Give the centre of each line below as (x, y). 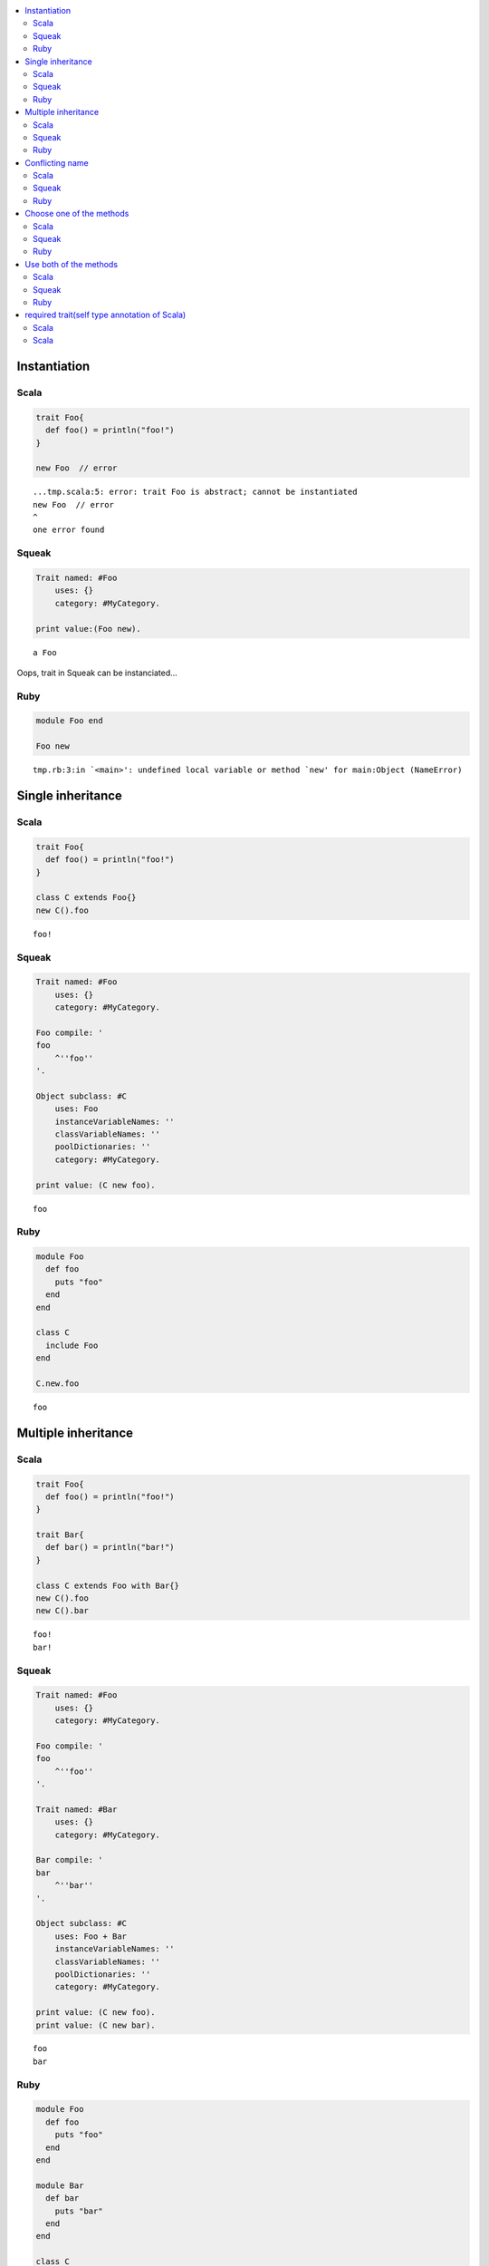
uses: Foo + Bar (91, 1936)
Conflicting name (57, 162)
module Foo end (69, 721)
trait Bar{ (60, 1535)
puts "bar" (79, 2211)
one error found (69, 530)
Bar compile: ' (69, 1860)
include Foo (72, 1345)
